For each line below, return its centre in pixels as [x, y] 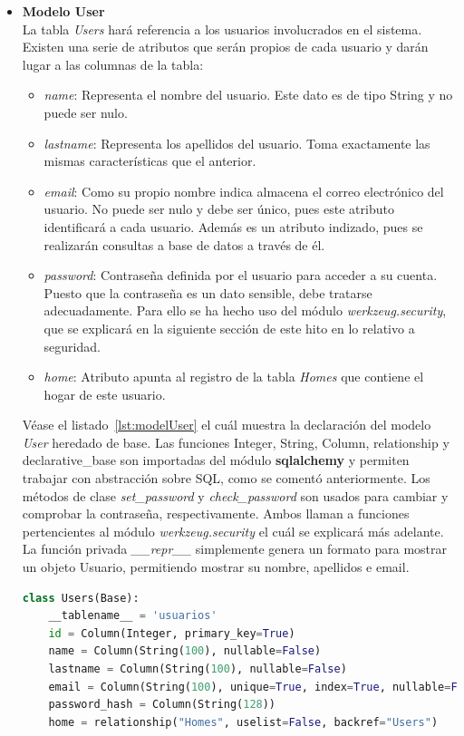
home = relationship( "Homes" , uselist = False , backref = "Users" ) [243, 722]
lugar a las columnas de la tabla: [113, 64]
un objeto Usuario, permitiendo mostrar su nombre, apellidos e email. [216, 567]
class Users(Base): [81, 598]
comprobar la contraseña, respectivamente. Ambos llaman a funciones [216, 513]
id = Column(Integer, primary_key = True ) [172, 633]
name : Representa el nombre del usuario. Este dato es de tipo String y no [248, 95]
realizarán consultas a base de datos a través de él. [184, 244]
